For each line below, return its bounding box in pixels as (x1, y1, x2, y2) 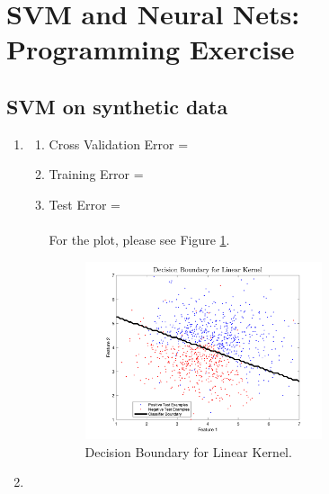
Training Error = (49, 165, 144, 184)
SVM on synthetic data (6, 92, 228, 120)
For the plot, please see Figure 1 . (49, 230, 230, 249)
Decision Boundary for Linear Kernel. (84, 442, 292, 461)
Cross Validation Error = (49, 134, 189, 153)
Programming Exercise (6, 31, 295, 67)
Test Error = (49, 194, 120, 213)
